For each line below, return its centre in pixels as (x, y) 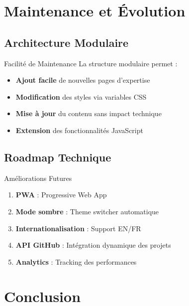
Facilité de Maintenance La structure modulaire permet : (91, 63)
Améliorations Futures (38, 178)
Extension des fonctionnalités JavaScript (79, 130)
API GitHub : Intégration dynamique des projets (93, 245)
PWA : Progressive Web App (61, 195)
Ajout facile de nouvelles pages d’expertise (83, 80)
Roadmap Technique (58, 157)
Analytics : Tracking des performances (76, 261)
